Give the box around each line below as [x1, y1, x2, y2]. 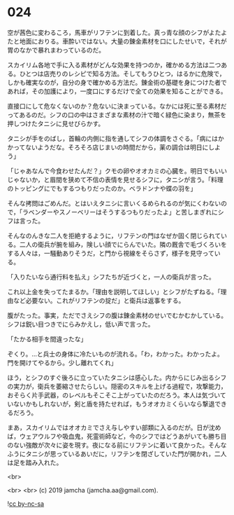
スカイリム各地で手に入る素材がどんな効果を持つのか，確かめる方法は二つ [7, 60, 221, 69]
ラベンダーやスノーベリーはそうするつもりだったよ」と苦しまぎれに [22, 207, 218, 216]
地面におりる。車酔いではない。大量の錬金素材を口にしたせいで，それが [19, 36, 227, 46]
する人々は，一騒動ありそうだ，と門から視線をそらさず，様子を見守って [7, 249, 214, 257]
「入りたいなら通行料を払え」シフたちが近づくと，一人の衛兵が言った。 [7, 273, 215, 281]
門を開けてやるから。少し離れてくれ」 [7, 358, 117, 366]
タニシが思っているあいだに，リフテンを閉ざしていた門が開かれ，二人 [25, 449, 227, 458]
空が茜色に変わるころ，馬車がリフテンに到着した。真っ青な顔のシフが [7, 28, 210, 36]
